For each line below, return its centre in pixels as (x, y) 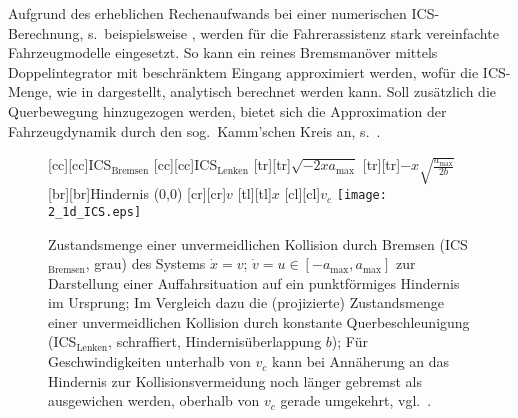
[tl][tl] (254, 193)
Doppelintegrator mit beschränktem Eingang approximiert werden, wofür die (243, 71)
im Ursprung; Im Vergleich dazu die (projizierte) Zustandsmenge (246, 302)
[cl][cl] (302, 193)
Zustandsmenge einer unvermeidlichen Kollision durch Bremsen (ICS (258, 243)
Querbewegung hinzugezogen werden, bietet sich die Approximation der (227, 110)
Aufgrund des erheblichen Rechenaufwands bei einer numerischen (207, 13)
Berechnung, (46, 32)
